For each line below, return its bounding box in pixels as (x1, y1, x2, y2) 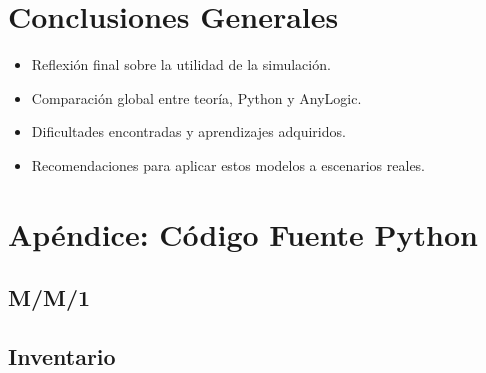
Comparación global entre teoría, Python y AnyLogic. (31, 87, 362, 108)
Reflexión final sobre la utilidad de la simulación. (31, 54, 331, 75)
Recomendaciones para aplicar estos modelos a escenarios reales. (31, 154, 425, 175)
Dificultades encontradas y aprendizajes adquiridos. (31, 121, 346, 142)
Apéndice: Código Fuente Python (8, 213, 478, 254)
